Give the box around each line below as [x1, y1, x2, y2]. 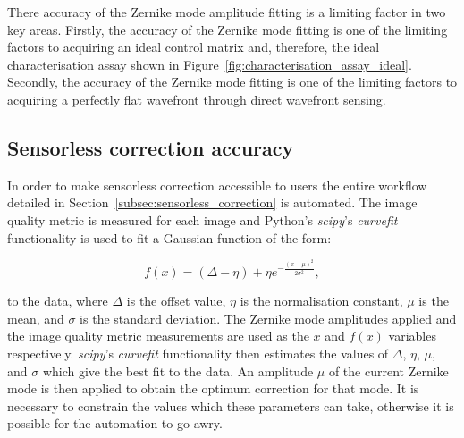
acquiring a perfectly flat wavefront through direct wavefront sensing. [7, 89, 386, 108]
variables [388, 326, 436, 345]
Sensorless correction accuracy [7, 133, 294, 161]
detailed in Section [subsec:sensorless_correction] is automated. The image [7, 193, 418, 212]
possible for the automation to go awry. [7, 414, 223, 433]
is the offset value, [126, 291, 226, 310]
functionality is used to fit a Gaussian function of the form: [7, 228, 332, 247]
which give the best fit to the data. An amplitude [42, 361, 314, 380]
